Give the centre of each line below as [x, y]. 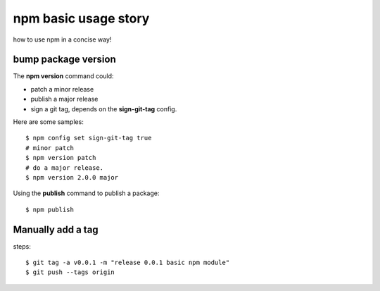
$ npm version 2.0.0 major [72, 177]
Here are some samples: [48, 122]
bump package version [64, 60]
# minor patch [50, 148]
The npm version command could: [63, 76]
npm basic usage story [81, 18]
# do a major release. [65, 168]
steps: [22, 246]
